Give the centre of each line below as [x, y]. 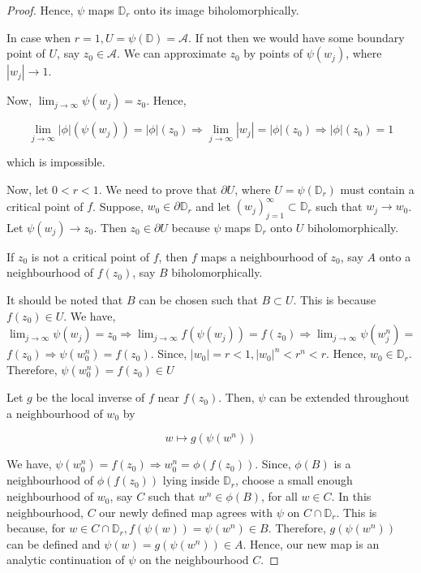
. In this [351, 496]
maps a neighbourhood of [264, 256]
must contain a [377, 189]
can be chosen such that [198, 300]
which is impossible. [56, 162]
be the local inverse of [90, 397]
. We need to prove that [158, 189]
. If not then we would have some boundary [296, 37]
